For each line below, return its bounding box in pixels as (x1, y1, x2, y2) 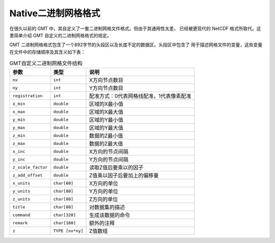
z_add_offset (12, 172, 43, 178)
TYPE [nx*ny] (53, 228, 84, 233)
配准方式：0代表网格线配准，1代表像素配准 (89, 93, 191, 100)
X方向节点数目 (89, 77, 124, 84)
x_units (12, 180, 31, 186)
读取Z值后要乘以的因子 (89, 164, 144, 171)
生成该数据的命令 (89, 211, 130, 219)
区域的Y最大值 (89, 125, 124, 132)
